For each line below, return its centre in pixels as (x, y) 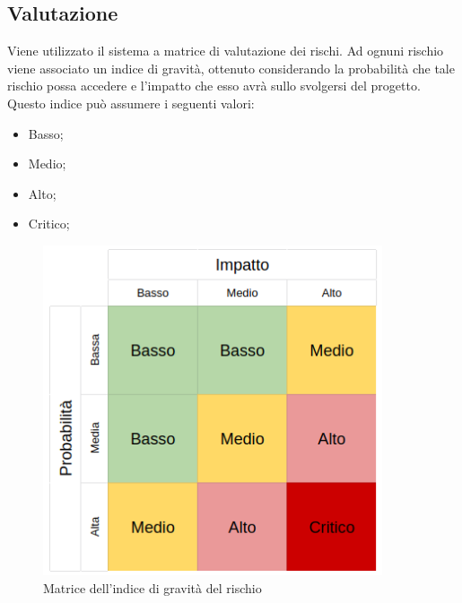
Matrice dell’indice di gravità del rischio (153, 587)
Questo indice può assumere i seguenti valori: (131, 103)
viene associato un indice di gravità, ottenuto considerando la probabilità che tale (231, 68)
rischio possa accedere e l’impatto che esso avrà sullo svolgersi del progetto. (214, 86)
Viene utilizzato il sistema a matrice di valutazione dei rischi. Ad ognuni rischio (226, 51)
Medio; (47, 164)
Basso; (46, 133)
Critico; (49, 224)
